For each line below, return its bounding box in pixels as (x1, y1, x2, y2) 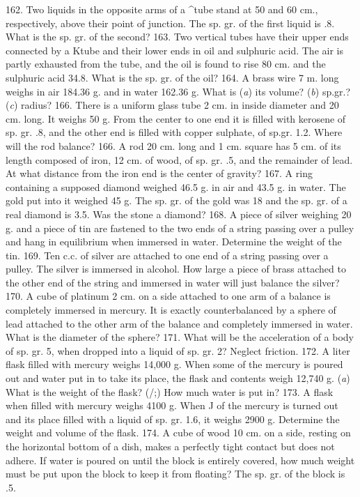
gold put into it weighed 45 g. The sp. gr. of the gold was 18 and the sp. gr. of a (6, 193, 347, 208)
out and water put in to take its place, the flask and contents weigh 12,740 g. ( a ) (6, 371, 350, 385)
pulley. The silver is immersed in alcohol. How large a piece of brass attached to (6, 261, 346, 276)
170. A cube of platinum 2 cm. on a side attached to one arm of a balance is (6, 289, 331, 303)
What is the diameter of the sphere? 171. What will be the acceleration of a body (6, 330, 354, 344)
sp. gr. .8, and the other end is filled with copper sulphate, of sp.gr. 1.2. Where (6, 125, 343, 139)
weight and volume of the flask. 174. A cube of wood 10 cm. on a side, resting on (6, 425, 351, 440)
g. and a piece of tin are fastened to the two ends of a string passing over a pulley (6, 220, 354, 235)
